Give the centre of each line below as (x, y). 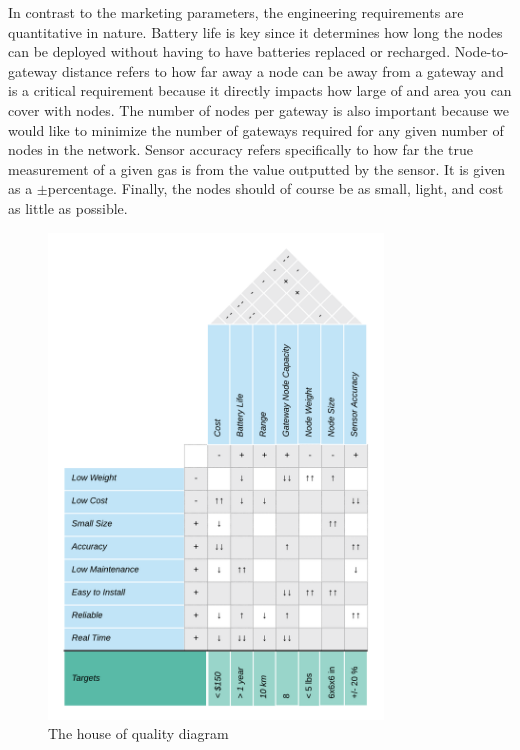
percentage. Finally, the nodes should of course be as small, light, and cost (275, 188)
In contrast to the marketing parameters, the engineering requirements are (236, 12)
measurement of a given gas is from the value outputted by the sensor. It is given (257, 168)
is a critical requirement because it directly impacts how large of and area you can (260, 90)
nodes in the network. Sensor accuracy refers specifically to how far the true (240, 149)
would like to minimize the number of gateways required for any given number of (256, 129)
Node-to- (481, 51)
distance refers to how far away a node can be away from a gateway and (283, 70)
